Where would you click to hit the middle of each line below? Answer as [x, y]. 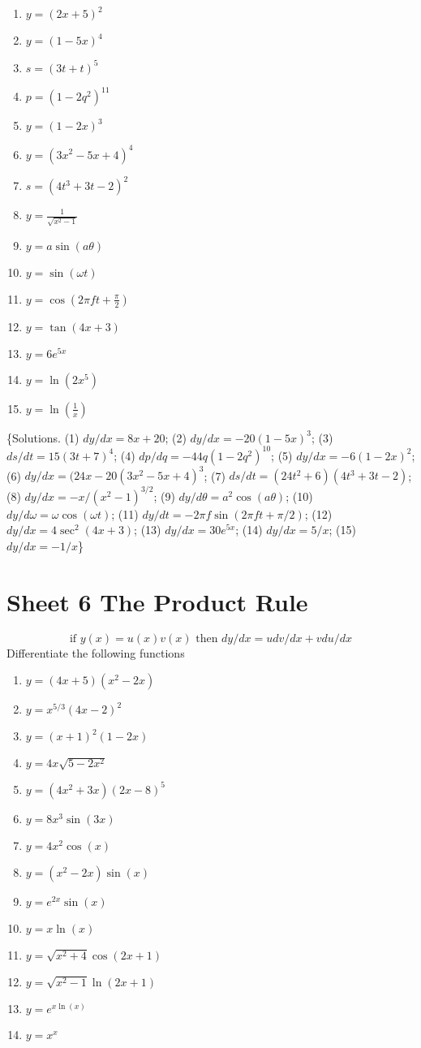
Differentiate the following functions [96, 652]
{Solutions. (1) [43, 437]
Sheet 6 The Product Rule [157, 601]
